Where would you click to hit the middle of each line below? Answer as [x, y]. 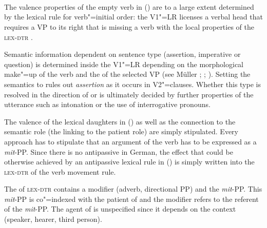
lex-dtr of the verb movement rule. [60, 171]
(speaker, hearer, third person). [53, 219]
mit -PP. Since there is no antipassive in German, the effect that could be [119, 151]
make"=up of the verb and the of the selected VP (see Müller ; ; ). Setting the [127, 74]
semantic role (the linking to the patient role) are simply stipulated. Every [121, 131]
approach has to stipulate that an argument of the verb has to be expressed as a [130, 141]
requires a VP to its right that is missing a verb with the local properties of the [129, 26]
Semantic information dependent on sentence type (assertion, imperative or [122, 54]
